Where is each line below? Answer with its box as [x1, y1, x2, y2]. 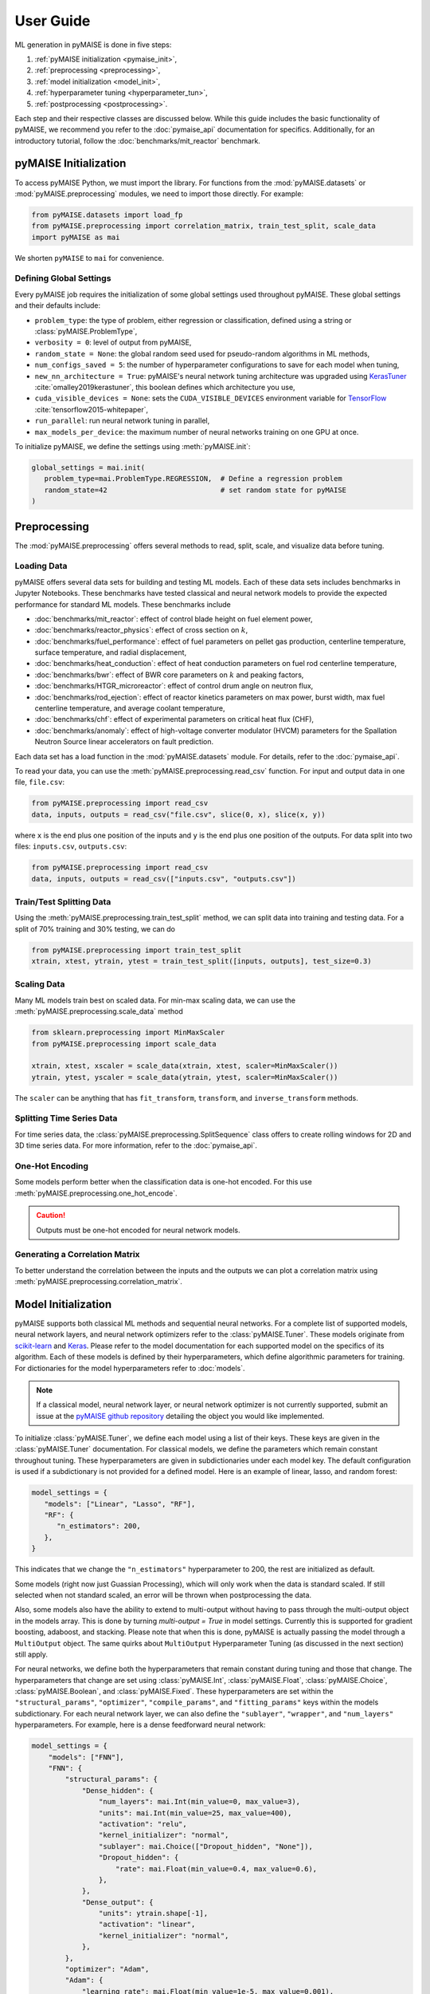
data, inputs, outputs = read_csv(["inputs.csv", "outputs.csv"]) [31, 874, 296, 883]
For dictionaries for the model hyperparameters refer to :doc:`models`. [14, 1363, 245, 1373]
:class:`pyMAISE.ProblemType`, [34, 327, 138, 337]
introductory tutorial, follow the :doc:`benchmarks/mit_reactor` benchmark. [14, 136, 260, 145]
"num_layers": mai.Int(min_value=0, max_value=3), [98, 1797, 301, 1807]
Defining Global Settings [14, 273, 111, 284]
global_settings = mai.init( [31, 463, 146, 472]
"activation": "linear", [98, 1920, 196, 1929]
